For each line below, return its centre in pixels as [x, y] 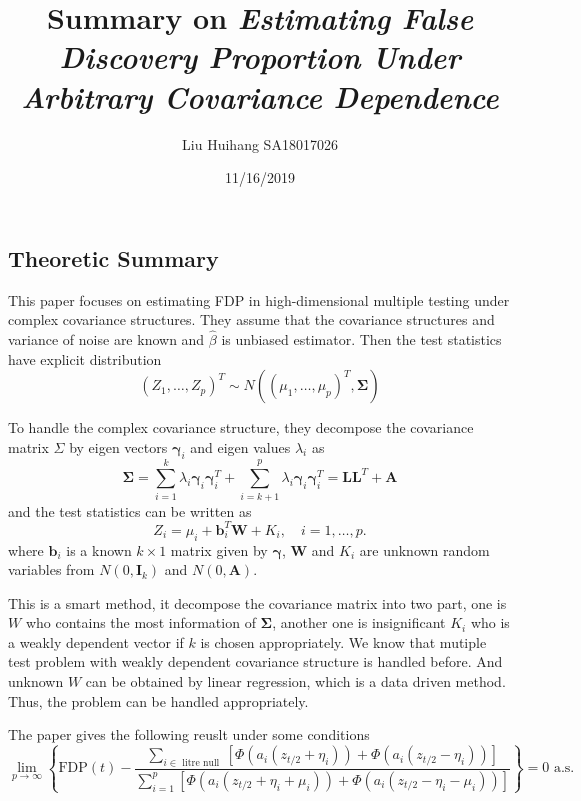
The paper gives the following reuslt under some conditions [189, 734]
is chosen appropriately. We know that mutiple [343, 641]
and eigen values [240, 446]
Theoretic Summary [113, 257]
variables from [51, 569]
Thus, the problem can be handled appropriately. [158, 700]
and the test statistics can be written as [130, 510]
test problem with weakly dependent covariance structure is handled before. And [255, 661]
